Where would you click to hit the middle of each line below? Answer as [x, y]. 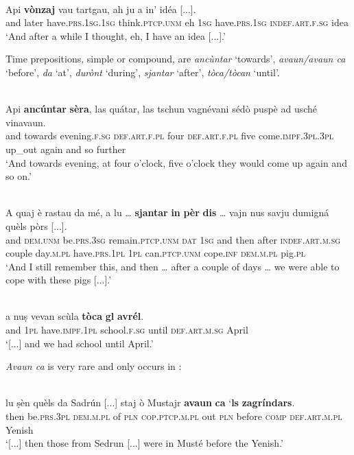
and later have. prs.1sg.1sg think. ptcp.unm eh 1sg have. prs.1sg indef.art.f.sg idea [177, 22]
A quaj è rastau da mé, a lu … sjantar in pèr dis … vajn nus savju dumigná [167, 212]
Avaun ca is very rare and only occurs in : [94, 366]
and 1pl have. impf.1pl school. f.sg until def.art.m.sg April [127, 330]
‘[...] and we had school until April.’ [80, 343]
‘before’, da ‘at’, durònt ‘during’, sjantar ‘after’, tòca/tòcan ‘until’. [143, 72]
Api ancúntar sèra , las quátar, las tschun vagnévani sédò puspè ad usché [162, 109]
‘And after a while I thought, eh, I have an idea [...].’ [116, 35]
